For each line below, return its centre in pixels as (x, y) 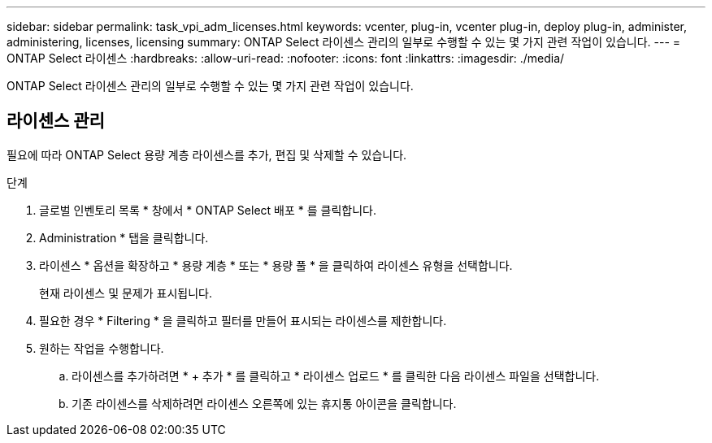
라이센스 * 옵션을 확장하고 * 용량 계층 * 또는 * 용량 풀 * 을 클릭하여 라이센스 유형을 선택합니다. (276, 265)
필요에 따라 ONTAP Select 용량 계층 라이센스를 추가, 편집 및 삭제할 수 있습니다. (207, 154)
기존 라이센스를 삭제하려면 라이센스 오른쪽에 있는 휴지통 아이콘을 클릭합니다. (264, 403)
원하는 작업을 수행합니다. (102, 348)
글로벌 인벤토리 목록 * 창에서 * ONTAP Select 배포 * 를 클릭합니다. (208, 210)
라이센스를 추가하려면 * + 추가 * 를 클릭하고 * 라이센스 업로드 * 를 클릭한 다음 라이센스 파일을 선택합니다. (336, 376)
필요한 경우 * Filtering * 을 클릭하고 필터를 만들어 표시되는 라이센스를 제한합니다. (243, 320)
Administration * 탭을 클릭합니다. (124, 237)
